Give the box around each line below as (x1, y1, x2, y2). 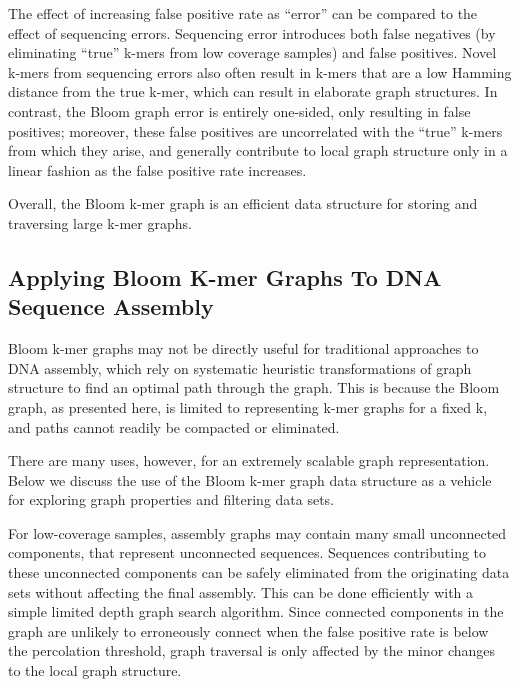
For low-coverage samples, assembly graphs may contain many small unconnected (8, 522, 507, 543)
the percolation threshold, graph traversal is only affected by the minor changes (8, 640, 496, 661)
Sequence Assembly (8, 291, 214, 322)
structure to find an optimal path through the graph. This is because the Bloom (8, 377, 500, 398)
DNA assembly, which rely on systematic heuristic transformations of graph (8, 357, 472, 378)
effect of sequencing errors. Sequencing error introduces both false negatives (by (8, 22, 496, 43)
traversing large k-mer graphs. (8, 212, 192, 233)
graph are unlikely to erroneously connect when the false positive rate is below (8, 620, 489, 641)
